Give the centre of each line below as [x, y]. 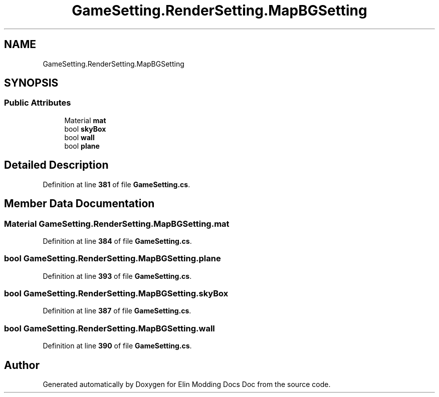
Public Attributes [38, 103]
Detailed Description [56, 165]
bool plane [82, 146]
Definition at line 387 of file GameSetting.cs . [117, 311]
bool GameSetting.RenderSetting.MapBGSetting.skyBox [116, 293]
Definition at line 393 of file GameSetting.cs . [117, 276]
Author [22, 365]
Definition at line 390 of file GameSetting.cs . [117, 346]
